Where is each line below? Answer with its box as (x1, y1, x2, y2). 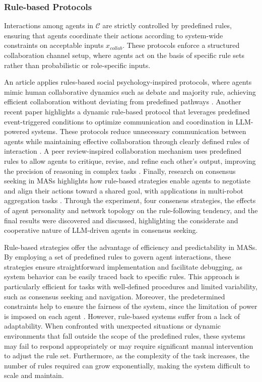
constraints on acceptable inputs (4, 40, 104, 50)
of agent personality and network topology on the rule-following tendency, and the (4, 205, 258, 215)
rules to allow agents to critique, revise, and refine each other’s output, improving (4, 155, 256, 166)
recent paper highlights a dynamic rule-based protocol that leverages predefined (4, 106, 250, 116)
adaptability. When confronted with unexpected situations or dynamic (4, 321, 221, 331)
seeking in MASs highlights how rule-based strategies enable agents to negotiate (4, 175, 251, 186)
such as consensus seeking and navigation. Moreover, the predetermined (4, 291, 225, 301)
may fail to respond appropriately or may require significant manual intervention (4, 340, 253, 351)
